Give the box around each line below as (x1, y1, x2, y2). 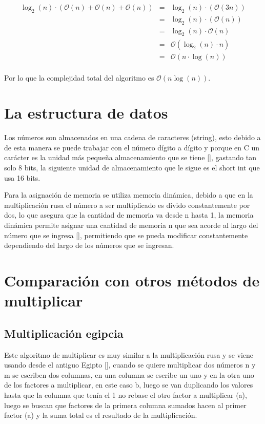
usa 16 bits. (4, 172, 40, 183)
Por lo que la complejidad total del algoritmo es (4, 72, 154, 83)
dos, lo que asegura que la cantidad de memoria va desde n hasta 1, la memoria (4, 209, 254, 220)
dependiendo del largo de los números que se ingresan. (4, 240, 174, 250)
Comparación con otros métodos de (4, 270, 260, 291)
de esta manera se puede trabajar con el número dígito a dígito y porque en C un (4, 142, 260, 152)
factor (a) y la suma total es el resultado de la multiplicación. (4, 410, 197, 420)
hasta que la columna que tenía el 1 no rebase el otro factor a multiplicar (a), (4, 389, 247, 400)
